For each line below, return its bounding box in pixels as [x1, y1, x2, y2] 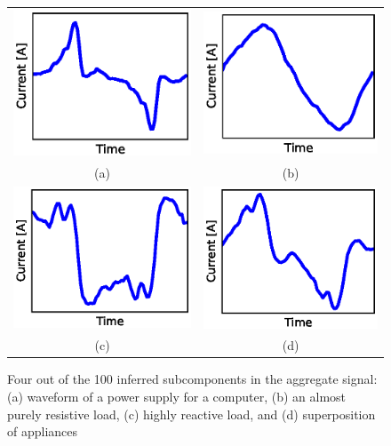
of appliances [7, 422, 78, 441]
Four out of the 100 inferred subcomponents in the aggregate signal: [7, 370, 378, 388]
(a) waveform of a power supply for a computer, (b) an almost [7, 387, 347, 406]
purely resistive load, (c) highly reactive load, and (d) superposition [7, 404, 376, 423]
